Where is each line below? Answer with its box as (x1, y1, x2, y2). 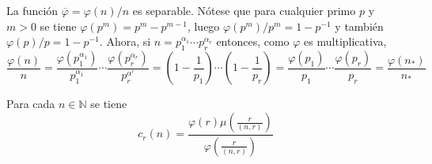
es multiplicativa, (304, 33, 387, 50)
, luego (187, 17, 220, 34)
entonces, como (216, 33, 290, 50)
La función (6, 2, 59, 18)
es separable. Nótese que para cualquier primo (132, 2, 356, 18)
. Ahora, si (99, 33, 151, 50)
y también (335, 17, 384, 34)
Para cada (6, 95, 55, 112)
